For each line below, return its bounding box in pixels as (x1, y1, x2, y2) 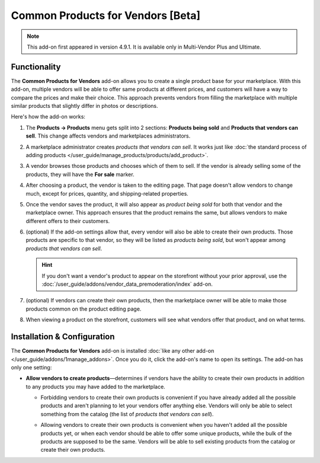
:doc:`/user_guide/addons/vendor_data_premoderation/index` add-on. (41, 280, 213, 288)
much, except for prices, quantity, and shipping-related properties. (25, 190, 189, 197)
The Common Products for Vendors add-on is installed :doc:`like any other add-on (11, 347, 215, 355)
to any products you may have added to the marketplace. (25, 383, 165, 390)
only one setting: (11, 363, 52, 371)
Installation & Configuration (11, 332, 115, 342)
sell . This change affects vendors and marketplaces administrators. (25, 132, 191, 139)
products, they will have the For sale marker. (25, 171, 135, 178)
